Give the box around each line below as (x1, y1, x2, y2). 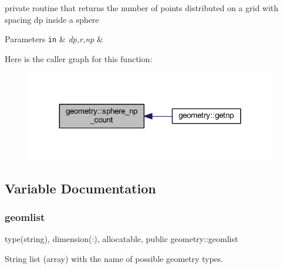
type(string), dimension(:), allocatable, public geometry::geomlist (5, 233, 238, 245)
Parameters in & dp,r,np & (5, 33, 103, 45)
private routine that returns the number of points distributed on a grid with (5, 2, 279, 13)
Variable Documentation (5, 179, 156, 197)
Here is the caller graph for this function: (5, 52, 153, 64)
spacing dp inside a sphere (5, 13, 99, 25)
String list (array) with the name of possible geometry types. (5, 253, 224, 265)
